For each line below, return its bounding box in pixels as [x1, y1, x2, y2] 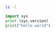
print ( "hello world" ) [5, 23, 51, 28]
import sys [5, 13, 28, 18]
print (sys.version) [5, 18, 49, 23]
